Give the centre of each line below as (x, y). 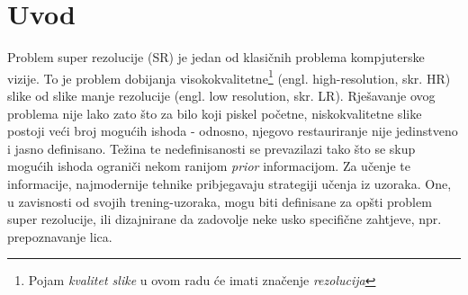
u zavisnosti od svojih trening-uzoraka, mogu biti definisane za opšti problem (220, 201)
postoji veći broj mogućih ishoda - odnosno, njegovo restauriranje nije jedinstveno (233, 131)
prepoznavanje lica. (60, 236)
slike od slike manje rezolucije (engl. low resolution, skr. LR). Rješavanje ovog (221, 95)
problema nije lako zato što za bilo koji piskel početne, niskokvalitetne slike (215, 113)
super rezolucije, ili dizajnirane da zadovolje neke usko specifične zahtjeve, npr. (225, 219)
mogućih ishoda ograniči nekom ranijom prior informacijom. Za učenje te (209, 166)
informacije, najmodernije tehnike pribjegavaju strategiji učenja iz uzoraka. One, (229, 183)
